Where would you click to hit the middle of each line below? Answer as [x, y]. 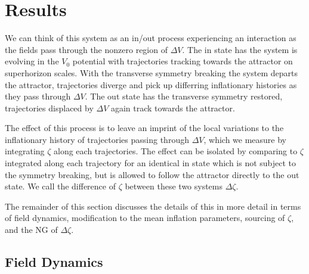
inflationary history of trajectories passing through [97, 139]
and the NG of [31, 230]
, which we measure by [245, 139]
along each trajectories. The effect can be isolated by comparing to [176, 151]
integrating [25, 151]
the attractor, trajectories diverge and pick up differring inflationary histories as [151, 84]
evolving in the [32, 61]
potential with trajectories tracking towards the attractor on [183, 61]
